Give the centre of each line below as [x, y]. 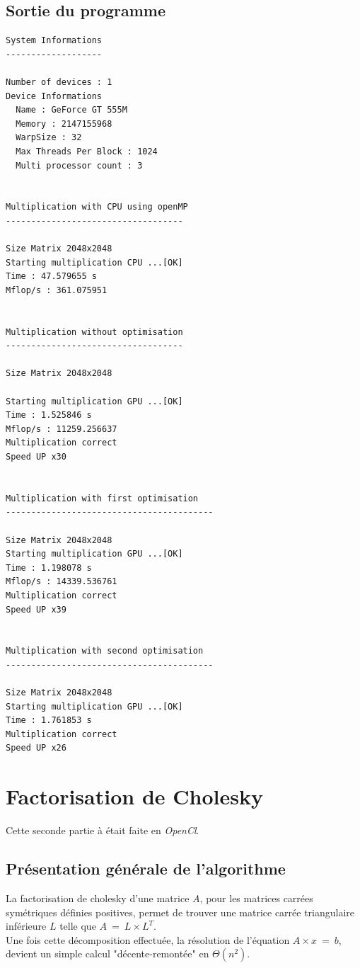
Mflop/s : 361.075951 [57, 290]
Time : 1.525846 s [49, 415]
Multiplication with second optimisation [105, 651]
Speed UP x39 [36, 609]
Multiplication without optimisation [94, 332]
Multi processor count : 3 [79, 165]
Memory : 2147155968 [64, 124]
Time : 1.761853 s [49, 721]
